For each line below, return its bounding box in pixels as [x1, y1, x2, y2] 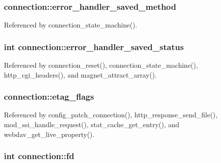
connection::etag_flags [4, 90, 94, 103]
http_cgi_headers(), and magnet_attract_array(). [4, 69, 157, 80]
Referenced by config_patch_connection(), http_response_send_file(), [4, 109, 218, 120]
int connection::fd [4, 150, 74, 162]
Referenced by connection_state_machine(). [4, 20, 137, 30]
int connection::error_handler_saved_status [4, 40, 184, 53]
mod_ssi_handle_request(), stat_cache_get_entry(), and [4, 119, 179, 130]
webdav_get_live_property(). [4, 129, 95, 139]
